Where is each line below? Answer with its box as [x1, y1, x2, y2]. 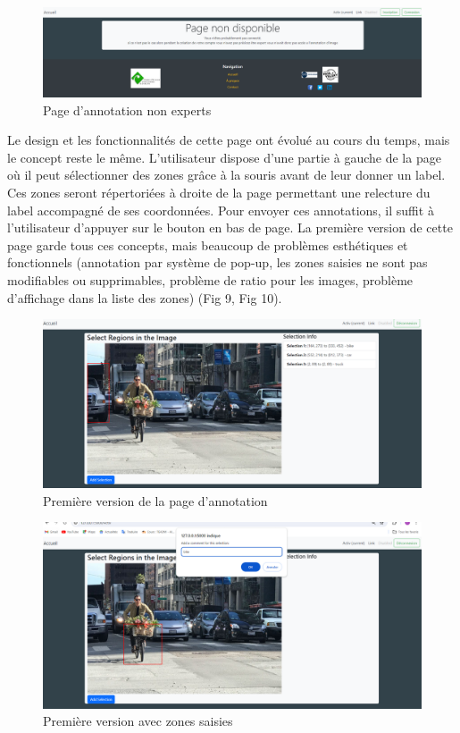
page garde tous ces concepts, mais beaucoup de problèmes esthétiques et [7, 235, 408, 254]
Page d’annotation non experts [43, 100, 212, 119]
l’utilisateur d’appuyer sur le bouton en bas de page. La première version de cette [7, 218, 453, 237]
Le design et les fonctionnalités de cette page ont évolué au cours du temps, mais [7, 131, 450, 149]
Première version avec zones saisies [43, 712, 233, 730]
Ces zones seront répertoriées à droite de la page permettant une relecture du [7, 183, 431, 201]
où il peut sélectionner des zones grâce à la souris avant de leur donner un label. [7, 165, 446, 184]
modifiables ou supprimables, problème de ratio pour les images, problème [7, 270, 414, 289]
